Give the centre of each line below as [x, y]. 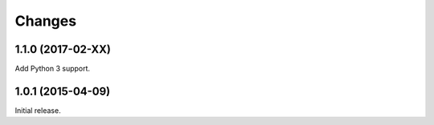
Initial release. [38, 110]
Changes [45, 21]
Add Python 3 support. [53, 69]
